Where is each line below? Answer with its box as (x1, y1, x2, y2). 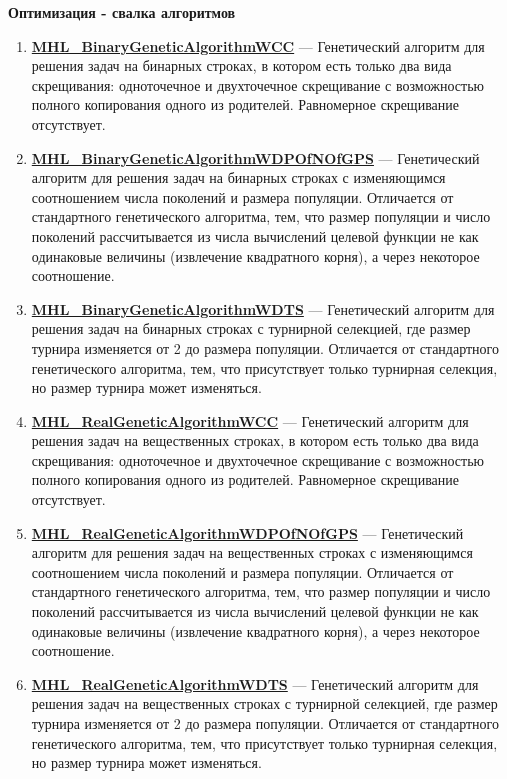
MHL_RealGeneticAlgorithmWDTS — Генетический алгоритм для (31, 673, 479, 694)
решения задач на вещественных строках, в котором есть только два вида (31, 430, 479, 451)
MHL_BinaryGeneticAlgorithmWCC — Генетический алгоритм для (31, 35, 485, 56)
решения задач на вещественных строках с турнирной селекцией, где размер (31, 693, 498, 714)
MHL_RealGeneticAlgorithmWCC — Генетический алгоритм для (31, 410, 469, 431)
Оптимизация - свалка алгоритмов (8, 2, 236, 22)
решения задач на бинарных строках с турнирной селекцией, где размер (31, 318, 471, 339)
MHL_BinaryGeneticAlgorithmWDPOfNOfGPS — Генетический (31, 147, 480, 168)
